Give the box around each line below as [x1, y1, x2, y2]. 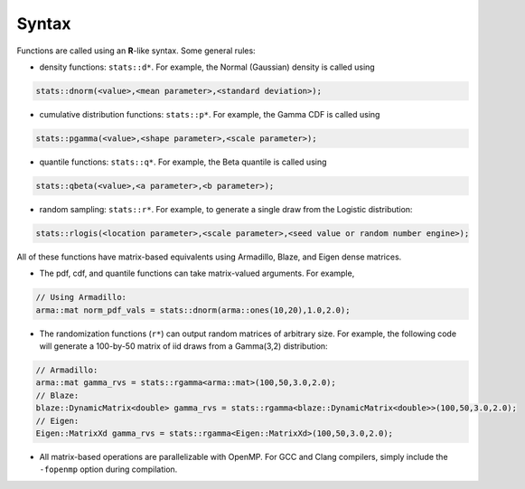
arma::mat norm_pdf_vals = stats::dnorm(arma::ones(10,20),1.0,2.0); [35, 305, 351, 315]
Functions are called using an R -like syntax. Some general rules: [16, 45, 257, 56]
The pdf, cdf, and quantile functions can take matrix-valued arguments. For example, [39, 268, 355, 279]
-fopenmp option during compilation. [39, 464, 178, 475]
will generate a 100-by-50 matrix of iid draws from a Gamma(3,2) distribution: [39, 340, 329, 352]
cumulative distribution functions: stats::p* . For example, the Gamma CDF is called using [39, 108, 380, 119]
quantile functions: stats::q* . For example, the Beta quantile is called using [39, 156, 327, 167]
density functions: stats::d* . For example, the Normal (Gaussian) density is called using [39, 61, 375, 72]
